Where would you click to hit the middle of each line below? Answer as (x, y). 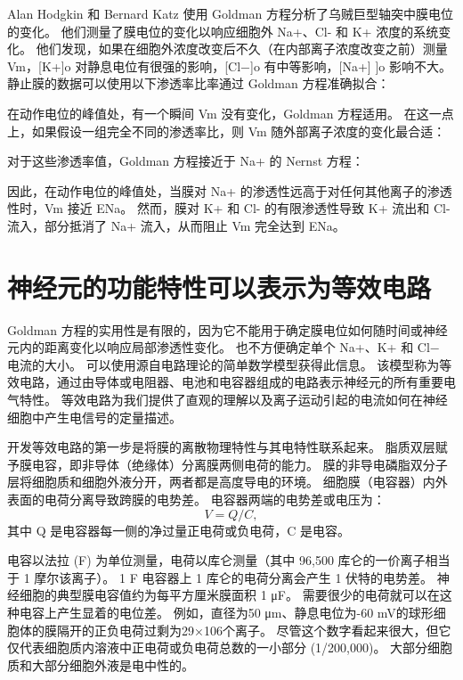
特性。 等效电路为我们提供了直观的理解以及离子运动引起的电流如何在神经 (233, 400)
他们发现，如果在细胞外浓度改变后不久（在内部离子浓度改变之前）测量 (242, 49)
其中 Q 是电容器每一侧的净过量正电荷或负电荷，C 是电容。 (179, 530)
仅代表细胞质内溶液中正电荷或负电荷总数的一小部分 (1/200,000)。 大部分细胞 (230, 647)
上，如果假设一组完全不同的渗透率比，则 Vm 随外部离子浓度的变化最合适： (227, 131)
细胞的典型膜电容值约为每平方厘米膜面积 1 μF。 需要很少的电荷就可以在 (229, 595)
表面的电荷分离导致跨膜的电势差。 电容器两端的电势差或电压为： (196, 499)
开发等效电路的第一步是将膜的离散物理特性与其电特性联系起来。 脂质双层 (221, 447)
